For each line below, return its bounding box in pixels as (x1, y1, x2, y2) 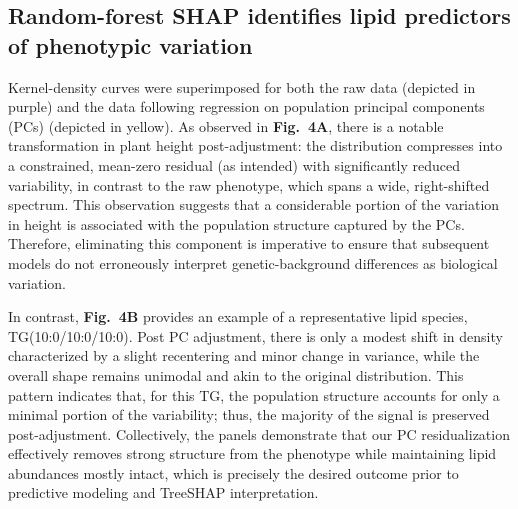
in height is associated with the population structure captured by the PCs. (8, 213, 465, 234)
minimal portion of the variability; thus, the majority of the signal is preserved (8, 404, 490, 425)
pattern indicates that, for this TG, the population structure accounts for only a (8, 384, 500, 405)
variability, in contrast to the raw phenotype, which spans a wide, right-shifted (8, 174, 490, 195)
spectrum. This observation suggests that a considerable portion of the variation (8, 194, 500, 215)
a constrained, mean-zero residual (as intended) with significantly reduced (8, 154, 460, 175)
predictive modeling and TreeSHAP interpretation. (8, 482, 319, 503)
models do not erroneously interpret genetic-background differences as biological (8, 252, 498, 273)
